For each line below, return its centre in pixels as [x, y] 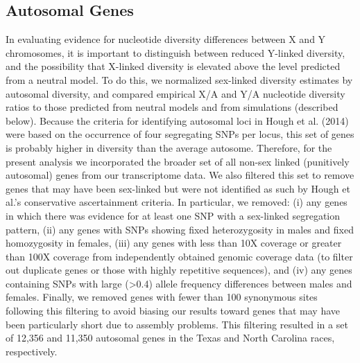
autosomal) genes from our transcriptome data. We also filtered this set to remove [180, 175]
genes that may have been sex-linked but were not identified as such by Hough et [178, 188]
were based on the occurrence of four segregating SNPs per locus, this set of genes [180, 134]
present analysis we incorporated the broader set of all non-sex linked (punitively [178, 161]
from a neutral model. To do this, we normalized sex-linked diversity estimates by [179, 79]
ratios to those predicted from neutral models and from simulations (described [172, 107]
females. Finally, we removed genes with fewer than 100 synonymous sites [162, 297]
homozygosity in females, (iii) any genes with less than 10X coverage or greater [174, 243]
